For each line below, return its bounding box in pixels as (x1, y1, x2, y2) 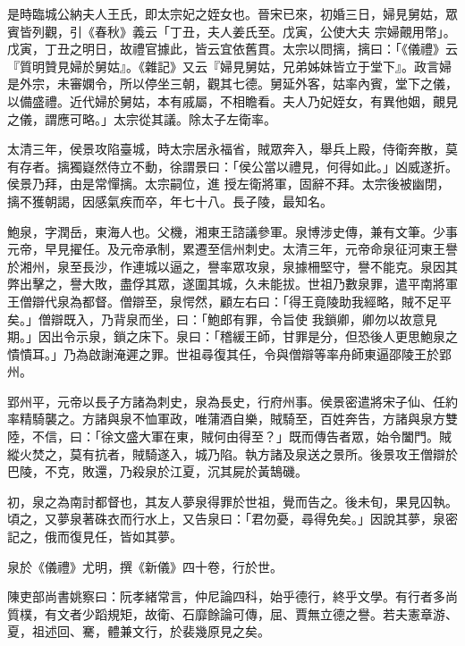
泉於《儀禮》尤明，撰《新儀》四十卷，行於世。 (7, 557, 283, 575)
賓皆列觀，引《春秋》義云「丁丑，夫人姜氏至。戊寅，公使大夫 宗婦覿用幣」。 (7, 21, 456, 40)
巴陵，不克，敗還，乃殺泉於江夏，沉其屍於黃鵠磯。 (7, 462, 308, 481)
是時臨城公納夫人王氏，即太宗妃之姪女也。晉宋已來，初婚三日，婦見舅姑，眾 (7, 4, 458, 22)
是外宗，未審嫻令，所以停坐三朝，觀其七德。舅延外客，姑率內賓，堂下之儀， (7, 74, 458, 93)
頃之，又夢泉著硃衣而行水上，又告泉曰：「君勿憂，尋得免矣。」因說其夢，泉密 (7, 509, 458, 528)
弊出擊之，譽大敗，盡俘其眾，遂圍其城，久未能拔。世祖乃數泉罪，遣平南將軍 (7, 274, 458, 293)
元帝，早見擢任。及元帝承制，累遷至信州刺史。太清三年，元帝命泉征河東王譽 (7, 239, 458, 258)
